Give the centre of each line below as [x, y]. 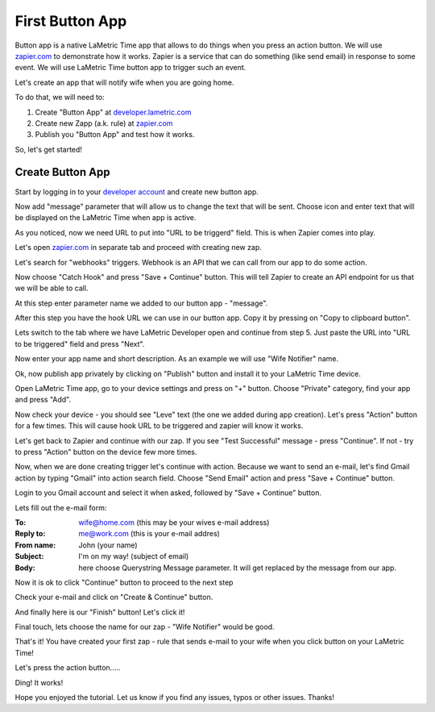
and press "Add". [43, 400]
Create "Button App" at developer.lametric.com [113, 112]
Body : [25, 568]
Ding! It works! [39, 682]
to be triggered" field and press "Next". [80, 344]
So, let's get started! [48, 149]
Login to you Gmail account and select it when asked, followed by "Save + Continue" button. [168, 493]
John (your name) [108, 545]
